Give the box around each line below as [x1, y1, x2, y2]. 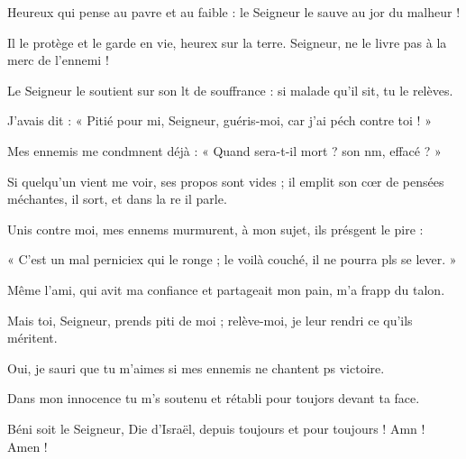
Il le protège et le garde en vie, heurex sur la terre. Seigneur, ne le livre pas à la [7, 32, 447, 51]
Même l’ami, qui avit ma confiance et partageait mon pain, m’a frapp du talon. [7, 280, 445, 298]
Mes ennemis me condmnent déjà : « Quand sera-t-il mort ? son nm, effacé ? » [7, 141, 442, 160]
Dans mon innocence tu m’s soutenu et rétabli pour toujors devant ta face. [7, 389, 420, 408]
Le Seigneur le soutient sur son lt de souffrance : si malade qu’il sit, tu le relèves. [7, 80, 453, 99]
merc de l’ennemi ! [7, 50, 109, 69]
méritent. [7, 328, 58, 347]
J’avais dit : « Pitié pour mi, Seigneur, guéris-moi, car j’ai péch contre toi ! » [7, 111, 432, 130]
